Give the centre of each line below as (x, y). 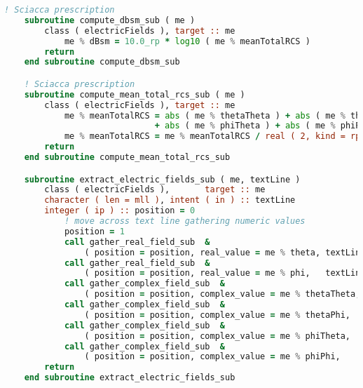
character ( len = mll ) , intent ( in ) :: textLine (170, 200)
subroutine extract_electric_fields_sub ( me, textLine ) (162, 179)
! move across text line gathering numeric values (185, 221)
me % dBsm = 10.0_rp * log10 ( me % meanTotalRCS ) (187, 41)
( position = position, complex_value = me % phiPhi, (212, 357)
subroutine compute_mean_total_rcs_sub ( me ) (135, 94)
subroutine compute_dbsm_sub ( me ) (110, 20)
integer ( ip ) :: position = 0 (120, 211)
